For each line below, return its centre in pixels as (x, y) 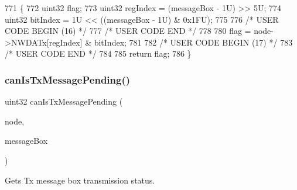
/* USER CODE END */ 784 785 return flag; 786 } (98, 53)
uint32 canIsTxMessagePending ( (64, 101)
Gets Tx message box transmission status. (80, 180)
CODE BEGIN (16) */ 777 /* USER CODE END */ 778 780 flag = (128, 31)
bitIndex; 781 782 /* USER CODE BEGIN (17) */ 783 (193, 42)
